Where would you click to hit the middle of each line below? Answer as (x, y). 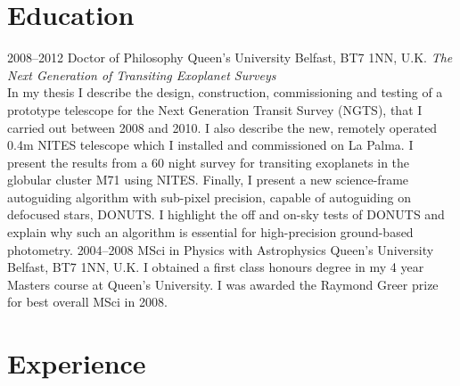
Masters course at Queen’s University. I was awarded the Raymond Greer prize (223, 284)
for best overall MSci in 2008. (87, 302)
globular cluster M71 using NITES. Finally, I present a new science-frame (208, 180)
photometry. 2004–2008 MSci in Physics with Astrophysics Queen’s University (221, 249)
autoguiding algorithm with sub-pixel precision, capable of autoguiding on (209, 197)
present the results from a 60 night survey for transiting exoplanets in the (209, 162)
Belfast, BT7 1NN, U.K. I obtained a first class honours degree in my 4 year (216, 267)
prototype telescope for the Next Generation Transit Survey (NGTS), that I (215, 109)
